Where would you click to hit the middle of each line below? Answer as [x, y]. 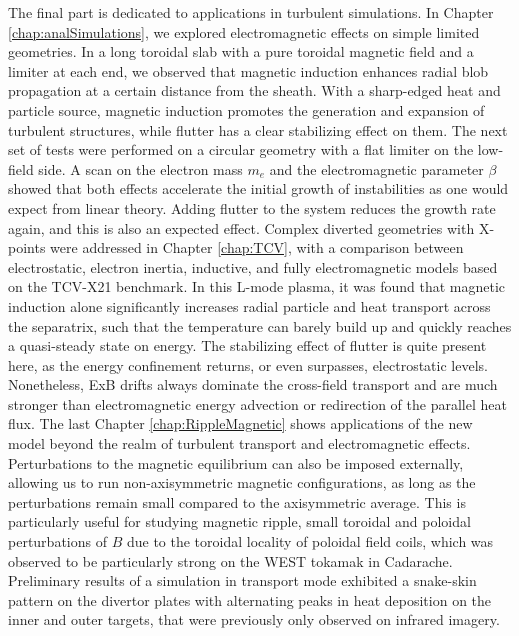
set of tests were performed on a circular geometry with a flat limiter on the [241, 149]
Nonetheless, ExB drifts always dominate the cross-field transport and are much [253, 384]
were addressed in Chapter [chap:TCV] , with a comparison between [257, 247]
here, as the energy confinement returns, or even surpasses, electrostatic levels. [248, 364]
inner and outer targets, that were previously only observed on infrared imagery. [254, 619]
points [27, 247]
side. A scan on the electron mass [140, 168]
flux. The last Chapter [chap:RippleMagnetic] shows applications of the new [240, 423]
